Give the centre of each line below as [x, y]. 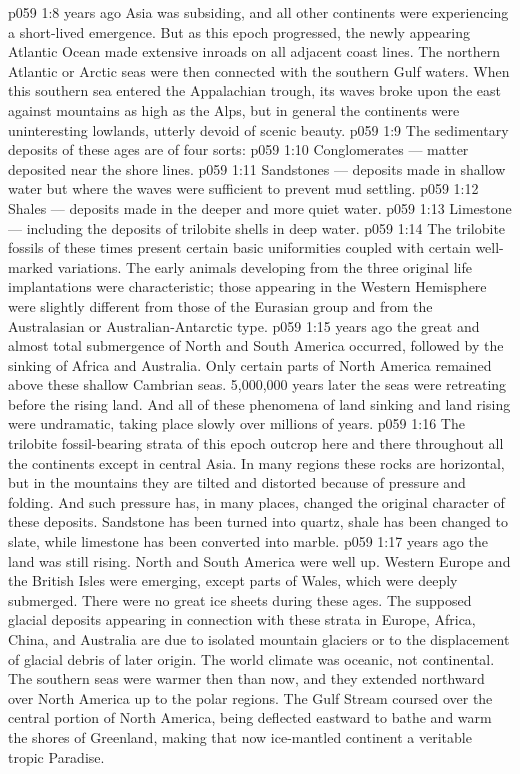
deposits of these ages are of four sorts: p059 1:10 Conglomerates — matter [238, 149]
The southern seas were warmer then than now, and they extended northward [246, 678]
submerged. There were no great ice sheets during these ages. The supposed [240, 599]
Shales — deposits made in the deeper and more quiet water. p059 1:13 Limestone [260, 207]
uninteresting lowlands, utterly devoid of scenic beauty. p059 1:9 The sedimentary [258, 129]
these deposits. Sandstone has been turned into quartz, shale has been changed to [258, 521]
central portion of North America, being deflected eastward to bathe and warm [250, 717]
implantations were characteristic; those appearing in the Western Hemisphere [247, 286]
